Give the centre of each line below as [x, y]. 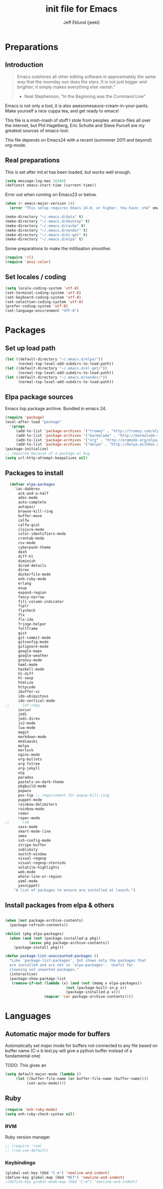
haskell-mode [31, 669]
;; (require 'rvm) [24, 1146]
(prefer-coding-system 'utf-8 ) [37, 306]
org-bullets [30, 759]
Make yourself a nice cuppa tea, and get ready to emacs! [62, 111]
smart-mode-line [34, 832]
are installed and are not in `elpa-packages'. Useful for [71, 965]
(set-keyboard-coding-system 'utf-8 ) [43, 297]
